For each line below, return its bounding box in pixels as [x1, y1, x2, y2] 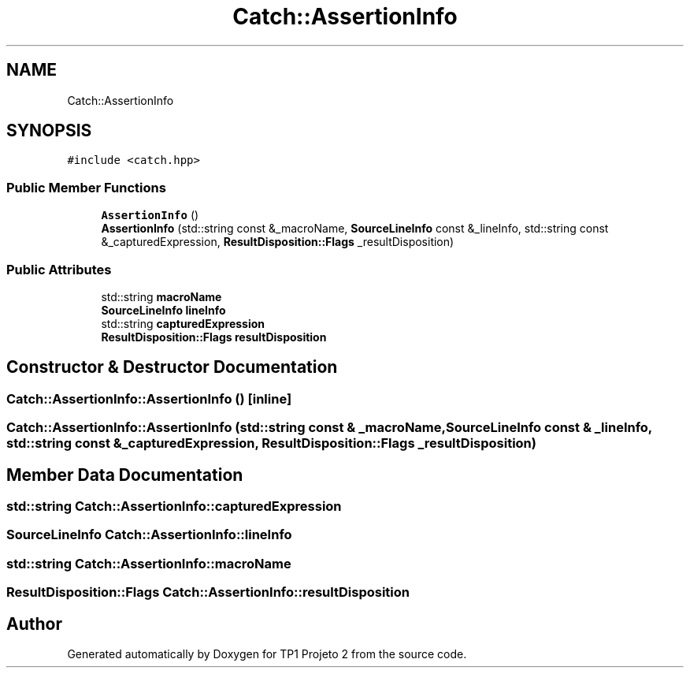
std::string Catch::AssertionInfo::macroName [6, 555, 291, 572]
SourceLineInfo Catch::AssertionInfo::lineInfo [6, 527, 292, 543]
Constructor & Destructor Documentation [6, 357, 338, 378]
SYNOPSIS [6, 121, 92, 141]
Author [6, 613, 62, 634]
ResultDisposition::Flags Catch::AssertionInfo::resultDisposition [6, 584, 410, 601]
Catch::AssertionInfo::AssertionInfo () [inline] [6, 390, 292, 407]
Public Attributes [6, 261, 112, 277]
